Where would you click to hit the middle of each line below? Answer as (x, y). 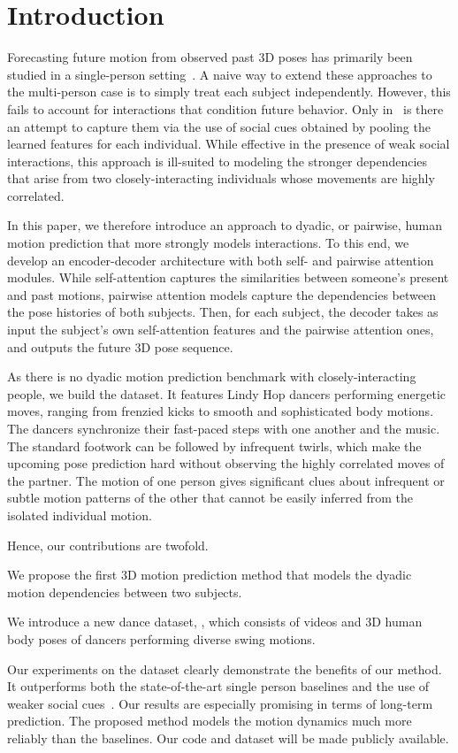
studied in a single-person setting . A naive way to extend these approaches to (220, 74)
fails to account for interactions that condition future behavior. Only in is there (225, 108)
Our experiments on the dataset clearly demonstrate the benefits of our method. (225, 668)
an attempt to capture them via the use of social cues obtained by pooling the (219, 126)
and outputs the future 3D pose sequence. (120, 346)
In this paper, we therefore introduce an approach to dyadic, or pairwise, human (225, 225)
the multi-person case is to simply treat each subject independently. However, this (229, 92)
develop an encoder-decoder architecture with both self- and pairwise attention (221, 260)
